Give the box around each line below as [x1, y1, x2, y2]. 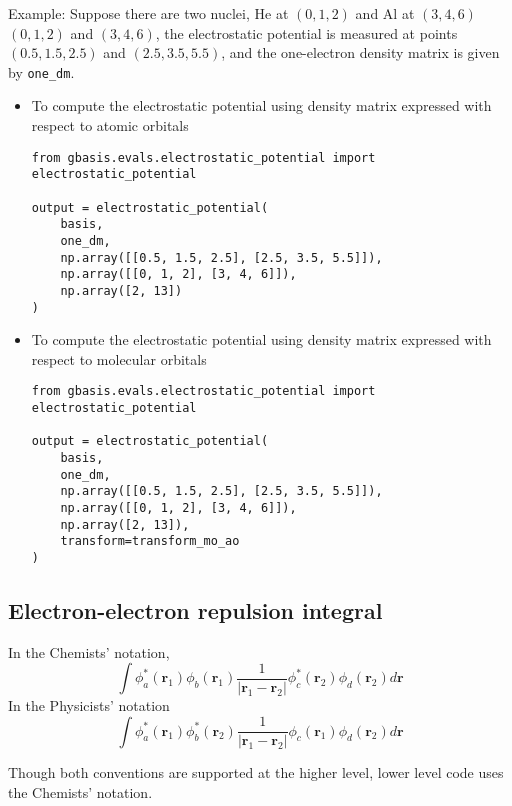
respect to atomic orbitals [31, 115, 189, 136]
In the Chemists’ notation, [8, 641, 170, 662]
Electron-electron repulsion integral [8, 594, 383, 625]
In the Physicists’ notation [8, 694, 170, 715]
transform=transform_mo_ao [60, 534, 240, 549]
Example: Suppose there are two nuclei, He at [8, 3, 289, 23]
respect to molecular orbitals [31, 348, 207, 369]
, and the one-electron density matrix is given [221, 42, 500, 63]
